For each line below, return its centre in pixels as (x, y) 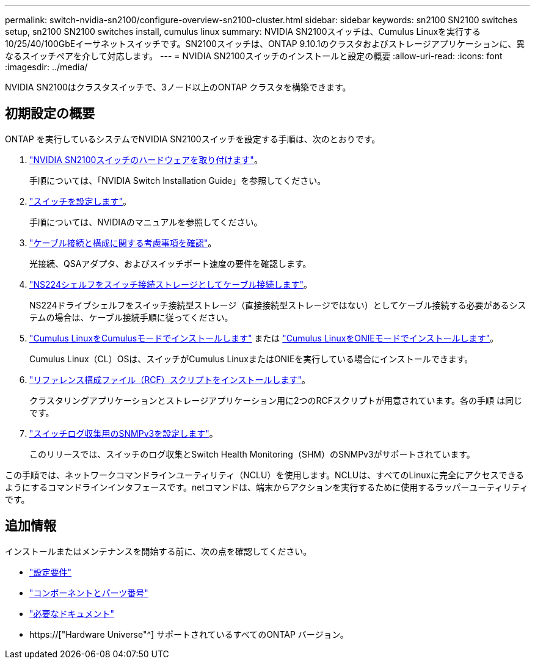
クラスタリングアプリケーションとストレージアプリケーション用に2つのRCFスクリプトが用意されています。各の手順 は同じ (276, 400)
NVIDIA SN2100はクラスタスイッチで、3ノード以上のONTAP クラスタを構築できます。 (178, 87)
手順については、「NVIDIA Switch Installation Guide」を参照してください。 (178, 180)
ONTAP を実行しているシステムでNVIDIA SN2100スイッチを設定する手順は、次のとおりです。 (193, 139)
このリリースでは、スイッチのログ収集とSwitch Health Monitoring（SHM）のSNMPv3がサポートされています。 (252, 454)
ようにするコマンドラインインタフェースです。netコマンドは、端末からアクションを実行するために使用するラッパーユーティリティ (267, 487)
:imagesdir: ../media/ (46, 67)
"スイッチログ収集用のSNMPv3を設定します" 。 (124, 433)
